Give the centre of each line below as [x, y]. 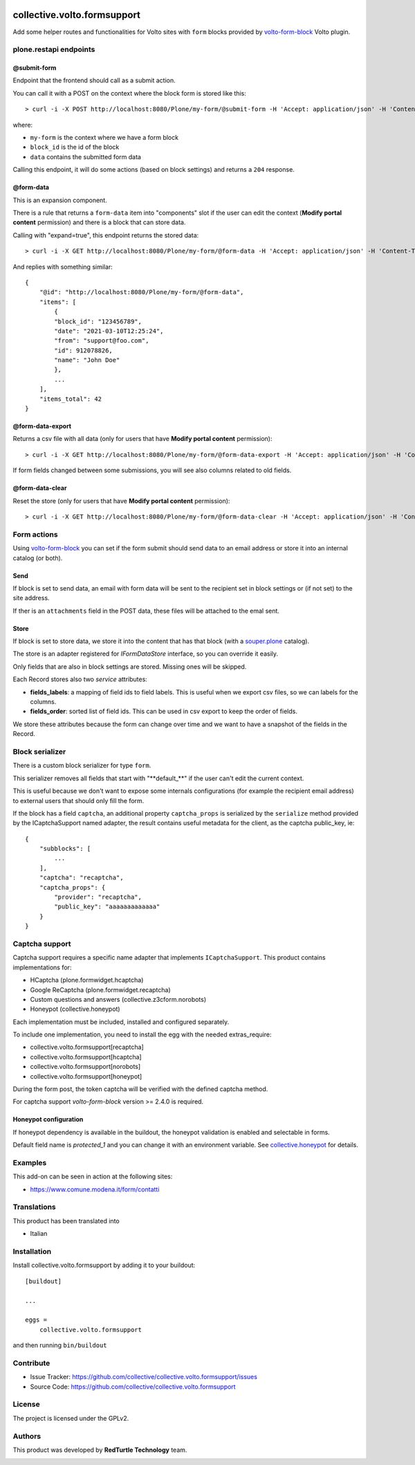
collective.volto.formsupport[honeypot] [86, 1076]
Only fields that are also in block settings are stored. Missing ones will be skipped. [130, 666]
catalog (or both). [38, 558]
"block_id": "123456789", [98, 321]
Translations [35, 1207]
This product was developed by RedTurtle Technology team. [100, 1450]
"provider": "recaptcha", [98, 897]
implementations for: [42, 967]
